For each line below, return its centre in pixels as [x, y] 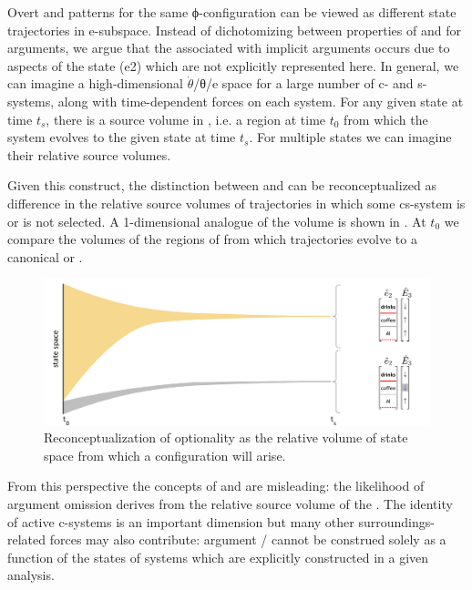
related [27, 539]
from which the [386, 119]
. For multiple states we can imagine [350, 137]
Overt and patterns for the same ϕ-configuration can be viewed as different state [232, 12]
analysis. [31, 575]
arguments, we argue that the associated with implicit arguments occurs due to [229, 48]
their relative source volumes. [89, 154]
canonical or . [45, 256]
